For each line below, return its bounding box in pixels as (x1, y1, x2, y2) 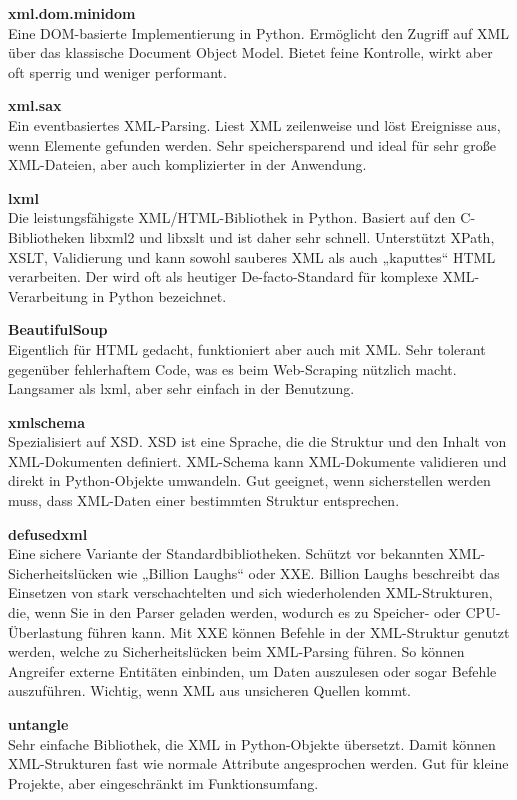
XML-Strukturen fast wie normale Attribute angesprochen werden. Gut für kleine (8, 753, 509, 774)
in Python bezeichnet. (92, 285, 227, 306)
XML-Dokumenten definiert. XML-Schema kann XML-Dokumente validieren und (8, 450, 507, 471)
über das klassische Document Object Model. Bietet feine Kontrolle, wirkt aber (8, 42, 493, 63)
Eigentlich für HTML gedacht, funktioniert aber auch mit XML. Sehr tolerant (8, 338, 486, 359)
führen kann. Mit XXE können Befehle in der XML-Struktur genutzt (87, 621, 510, 642)
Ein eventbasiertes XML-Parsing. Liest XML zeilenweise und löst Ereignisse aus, (8, 114, 501, 135)
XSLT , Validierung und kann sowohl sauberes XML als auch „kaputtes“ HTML (8, 246, 496, 267)
